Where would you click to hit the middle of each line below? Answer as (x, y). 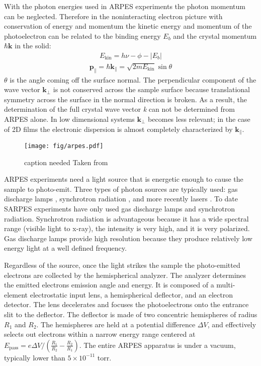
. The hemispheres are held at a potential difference (116, 324)
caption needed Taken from (66, 162)
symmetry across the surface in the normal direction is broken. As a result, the (125, 99)
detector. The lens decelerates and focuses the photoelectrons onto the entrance (126, 304)
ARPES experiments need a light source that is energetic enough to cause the (124, 179)
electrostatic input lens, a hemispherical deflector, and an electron (131, 294)
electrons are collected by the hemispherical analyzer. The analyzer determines (125, 275)
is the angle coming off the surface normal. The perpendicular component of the (133, 79)
